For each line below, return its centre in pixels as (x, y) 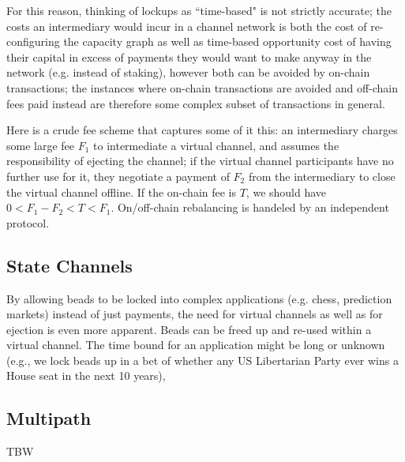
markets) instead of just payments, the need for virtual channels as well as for (195, 314)
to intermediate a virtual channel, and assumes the (216, 145)
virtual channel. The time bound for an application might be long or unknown (196, 345)
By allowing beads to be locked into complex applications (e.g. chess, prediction (199, 298)
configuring (33, 41)
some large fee (41, 145)
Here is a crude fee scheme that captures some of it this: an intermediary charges (202, 130)
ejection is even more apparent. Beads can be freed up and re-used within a (189, 329)
